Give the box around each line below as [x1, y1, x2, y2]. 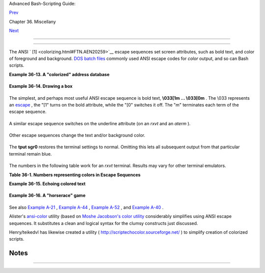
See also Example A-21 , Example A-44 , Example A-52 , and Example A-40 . [9, 204, 164, 210]
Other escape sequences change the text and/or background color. [9, 133, 146, 138]
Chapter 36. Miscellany [9, 19, 56, 25]
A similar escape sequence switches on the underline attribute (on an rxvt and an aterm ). [9, 120, 191, 126]
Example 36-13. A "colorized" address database [9, 71, 110, 77]
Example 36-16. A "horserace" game [9, 192, 86, 198]
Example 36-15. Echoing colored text [9, 181, 86, 187]
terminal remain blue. [9, 151, 52, 157]
